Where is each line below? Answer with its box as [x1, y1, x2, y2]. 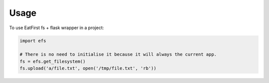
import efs [19, 38, 46, 43]
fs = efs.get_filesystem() [19, 58, 86, 64]
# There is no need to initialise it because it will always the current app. [19, 52, 217, 57]
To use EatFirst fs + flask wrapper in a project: [9, 25, 104, 31]
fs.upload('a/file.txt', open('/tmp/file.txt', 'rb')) [19, 66, 156, 71]
